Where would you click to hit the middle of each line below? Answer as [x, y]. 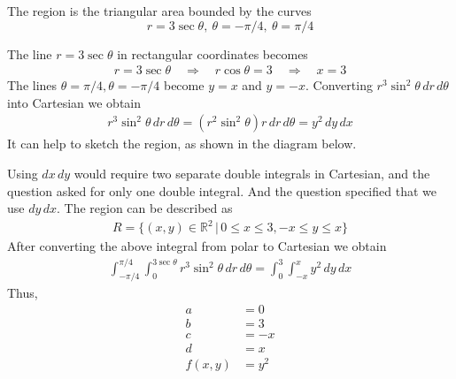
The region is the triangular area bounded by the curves [159, 11]
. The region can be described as [144, 208]
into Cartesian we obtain [74, 102]
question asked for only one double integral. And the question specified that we [222, 190]
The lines [32, 85]
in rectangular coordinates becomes [213, 53]
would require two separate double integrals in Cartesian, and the [252, 174]
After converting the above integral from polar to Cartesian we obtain [197, 246]
